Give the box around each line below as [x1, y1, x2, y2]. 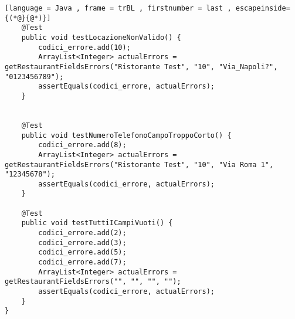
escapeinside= [235, 4, 290, 12]
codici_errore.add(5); [38, 248, 127, 257]
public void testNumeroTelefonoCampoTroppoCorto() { [21, 131, 232, 140]
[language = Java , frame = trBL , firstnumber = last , [5, 4, 232, 12]
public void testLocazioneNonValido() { [21, 33, 181, 42]
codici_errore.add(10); [38, 43, 131, 52]
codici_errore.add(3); [38, 238, 127, 247]
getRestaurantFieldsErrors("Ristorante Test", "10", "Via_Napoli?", [5, 62, 278, 71]
